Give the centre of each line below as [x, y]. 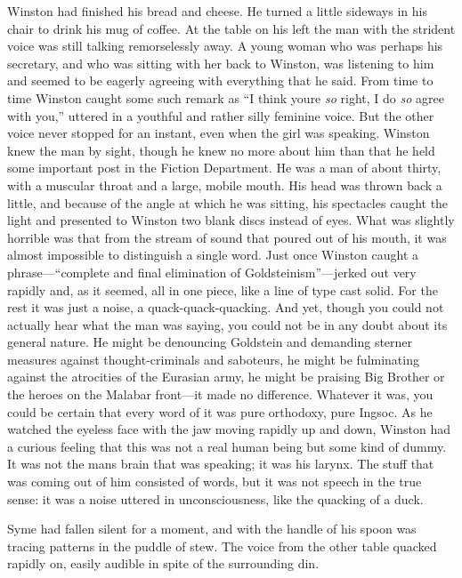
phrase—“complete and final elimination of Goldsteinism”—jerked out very [212, 272]
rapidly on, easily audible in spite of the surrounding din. [163, 563]
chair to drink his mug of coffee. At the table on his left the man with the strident [231, 28]
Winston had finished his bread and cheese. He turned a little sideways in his [217, 11]
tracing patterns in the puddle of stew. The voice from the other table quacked [222, 546]
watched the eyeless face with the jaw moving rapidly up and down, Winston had [229, 429]
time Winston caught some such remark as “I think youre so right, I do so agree [226, 97]
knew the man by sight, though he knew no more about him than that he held [221, 150]
